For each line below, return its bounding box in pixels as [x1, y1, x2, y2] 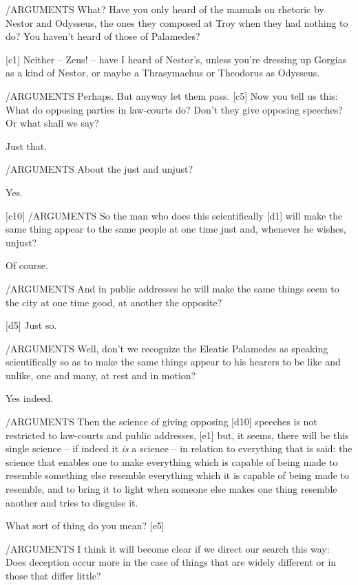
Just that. [6, 138, 48, 153]
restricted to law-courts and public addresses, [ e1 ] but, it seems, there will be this [6, 427, 349, 442]
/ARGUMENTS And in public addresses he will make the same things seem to [6, 281, 339, 295]
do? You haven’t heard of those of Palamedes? [6, 29, 200, 43]
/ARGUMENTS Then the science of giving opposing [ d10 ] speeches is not [6, 414, 317, 429]
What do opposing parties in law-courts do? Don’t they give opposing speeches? [6, 102, 343, 116]
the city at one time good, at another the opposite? [6, 295, 222, 309]
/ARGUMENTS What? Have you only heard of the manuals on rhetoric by [6, 2, 324, 16]
